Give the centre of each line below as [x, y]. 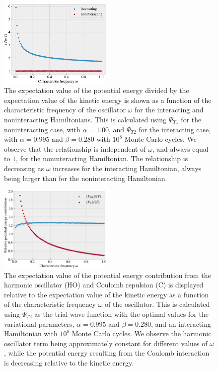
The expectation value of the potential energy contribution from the [108, 275]
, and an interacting [181, 324]
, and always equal [180, 148]
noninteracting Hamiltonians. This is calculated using [85, 120]
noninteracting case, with [42, 129]
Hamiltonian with [31, 333]
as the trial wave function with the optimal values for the [121, 314]
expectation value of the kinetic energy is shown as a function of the [108, 100]
